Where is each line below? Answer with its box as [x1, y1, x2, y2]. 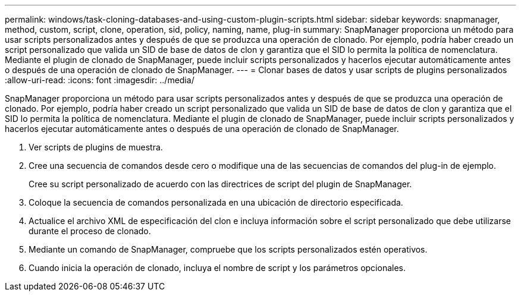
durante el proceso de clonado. [29, 226, 151, 236]
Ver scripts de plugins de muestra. [29, 142, 163, 152]
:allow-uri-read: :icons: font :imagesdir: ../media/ [5, 75, 194, 85]
